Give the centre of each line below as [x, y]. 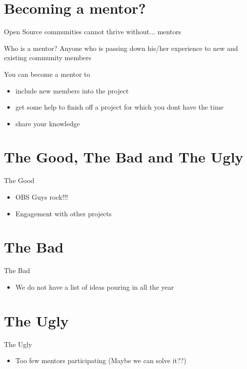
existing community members [48, 58]
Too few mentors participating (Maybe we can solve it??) [101, 360]
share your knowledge [48, 123]
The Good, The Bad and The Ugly [124, 157]
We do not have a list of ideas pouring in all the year [94, 287]
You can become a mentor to [47, 74]
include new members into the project [72, 90]
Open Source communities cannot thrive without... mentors [93, 32]
